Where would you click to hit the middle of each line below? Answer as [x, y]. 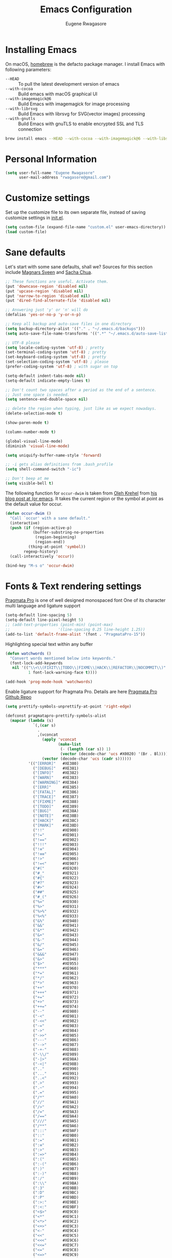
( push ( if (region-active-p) [41, 528]
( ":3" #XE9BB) [56, 1188]
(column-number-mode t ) [31, 432]
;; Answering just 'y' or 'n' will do [47, 310]
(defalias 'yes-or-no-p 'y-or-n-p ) [43, 315]
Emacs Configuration [86, 9]
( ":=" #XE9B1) [56, 1140]
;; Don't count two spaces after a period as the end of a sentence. [81, 390]
